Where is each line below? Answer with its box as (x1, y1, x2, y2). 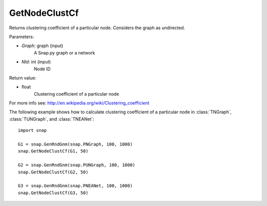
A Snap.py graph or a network (34, 50, 95, 55)
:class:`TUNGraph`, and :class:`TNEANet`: (9, 116, 94, 122)
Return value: (9, 75, 37, 81)
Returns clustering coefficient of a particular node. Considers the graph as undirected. (9, 25, 185, 31)
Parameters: (9, 34, 34, 40)
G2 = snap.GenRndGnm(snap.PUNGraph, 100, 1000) (18, 162, 135, 168)
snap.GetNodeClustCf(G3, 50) (18, 190, 89, 196)
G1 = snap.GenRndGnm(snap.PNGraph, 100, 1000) (18, 142, 133, 147)
